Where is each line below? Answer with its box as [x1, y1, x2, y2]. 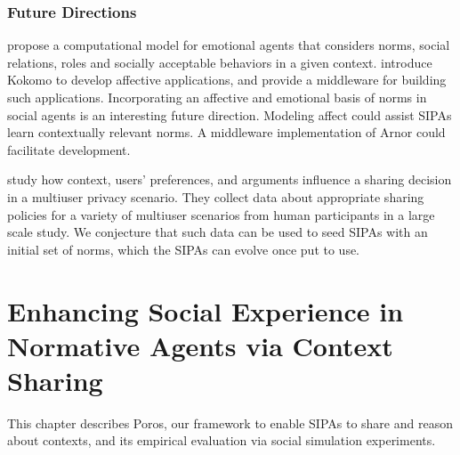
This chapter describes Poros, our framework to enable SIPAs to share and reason [7, 413, 453, 432]
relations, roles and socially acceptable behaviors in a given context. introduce [7, 53, 432, 71]
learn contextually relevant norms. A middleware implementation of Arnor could [7, 123, 446, 142]
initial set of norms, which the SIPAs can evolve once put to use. [7, 240, 360, 258]
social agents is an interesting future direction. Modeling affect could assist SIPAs [7, 105, 452, 124]
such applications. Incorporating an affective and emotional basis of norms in [7, 88, 427, 106]
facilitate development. [7, 140, 131, 158]
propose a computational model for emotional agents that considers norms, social [7, 36, 450, 54]
